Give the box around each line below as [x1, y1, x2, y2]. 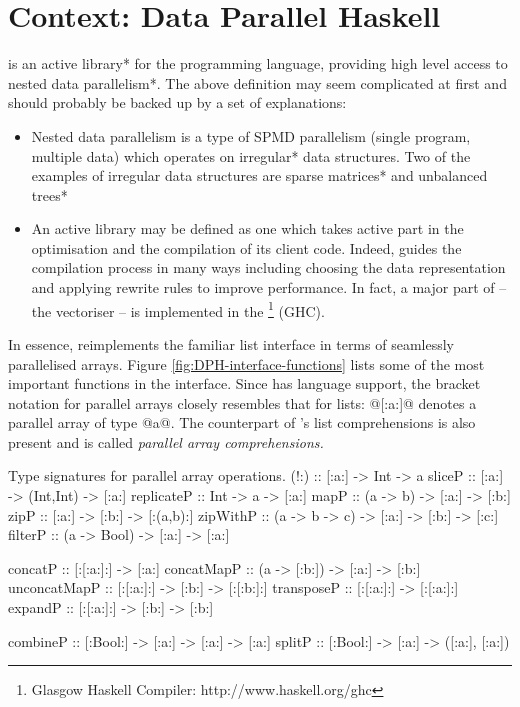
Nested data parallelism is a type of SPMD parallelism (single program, [31, 125, 471, 146]
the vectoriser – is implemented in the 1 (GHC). [31, 297, 325, 321]
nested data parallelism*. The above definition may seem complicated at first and [8, 72, 507, 93]
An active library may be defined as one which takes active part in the [31, 218, 464, 239]
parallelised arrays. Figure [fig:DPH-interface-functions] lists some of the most [8, 353, 485, 374]
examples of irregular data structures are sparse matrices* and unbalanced [31, 165, 488, 186]
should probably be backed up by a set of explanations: [8, 92, 347, 113]
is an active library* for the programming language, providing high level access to [8, 53, 508, 74]
